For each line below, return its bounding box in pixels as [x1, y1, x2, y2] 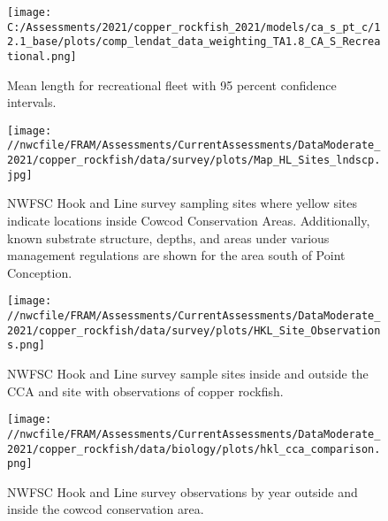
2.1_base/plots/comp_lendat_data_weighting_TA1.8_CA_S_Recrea [7, 35, 381, 49]
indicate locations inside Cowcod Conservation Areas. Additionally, [7, 211, 370, 230]
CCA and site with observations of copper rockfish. [7, 381, 284, 400]
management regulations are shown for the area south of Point [7, 246, 346, 264]
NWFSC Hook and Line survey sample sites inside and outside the [7, 364, 369, 383]
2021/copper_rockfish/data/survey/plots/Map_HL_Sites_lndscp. [7, 154, 381, 167]
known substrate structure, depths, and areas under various [7, 228, 330, 247]
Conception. [7, 263, 72, 281]
